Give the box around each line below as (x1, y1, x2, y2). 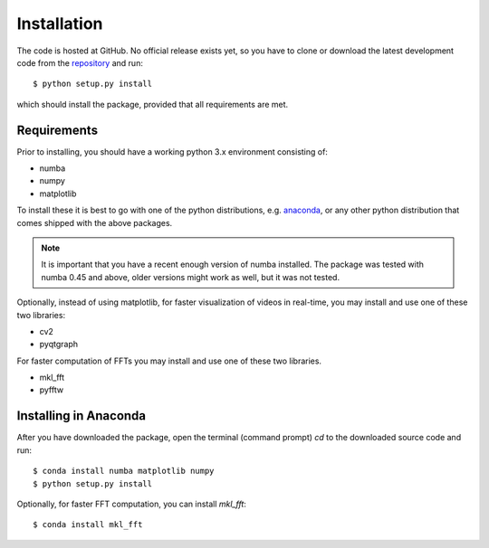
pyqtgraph (39, 339, 79, 350)
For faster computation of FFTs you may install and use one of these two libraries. (16, 355, 321, 366)
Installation (16, 14, 103, 33)
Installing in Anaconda (16, 408, 147, 424)
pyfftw (39, 384, 63, 395)
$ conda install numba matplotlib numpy (33, 466, 215, 477)
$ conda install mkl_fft (33, 520, 143, 530)
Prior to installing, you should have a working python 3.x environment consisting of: (16, 146, 328, 157)
